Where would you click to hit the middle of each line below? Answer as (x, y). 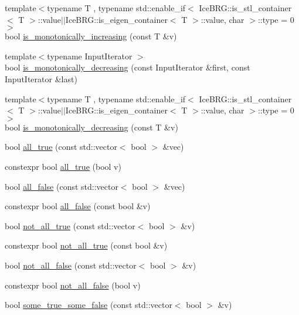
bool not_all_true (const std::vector (70, 225)
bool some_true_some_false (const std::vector (89, 305)
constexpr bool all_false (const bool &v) (78, 206)
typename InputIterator (90, 56)
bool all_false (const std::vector (62, 186)
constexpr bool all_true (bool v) (63, 166)
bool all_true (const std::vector (61, 147)
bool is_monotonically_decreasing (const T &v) (91, 127)
